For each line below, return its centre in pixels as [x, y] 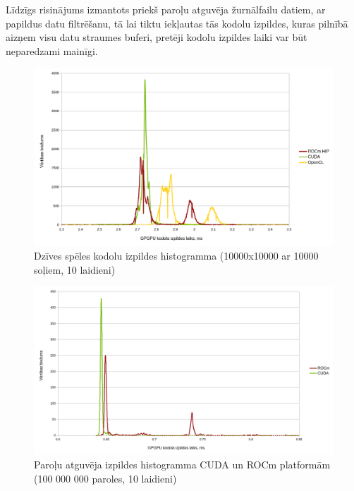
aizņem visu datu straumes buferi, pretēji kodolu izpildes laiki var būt [157, 37]
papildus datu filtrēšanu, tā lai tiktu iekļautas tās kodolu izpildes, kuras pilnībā [177, 23]
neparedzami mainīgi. [52, 50]
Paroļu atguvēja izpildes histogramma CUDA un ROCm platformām [182, 465]
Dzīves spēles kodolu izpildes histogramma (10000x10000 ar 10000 [176, 256]
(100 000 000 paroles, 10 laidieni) [105, 478]
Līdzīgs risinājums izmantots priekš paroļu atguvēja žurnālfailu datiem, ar [166, 9]
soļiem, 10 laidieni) [75, 269]
